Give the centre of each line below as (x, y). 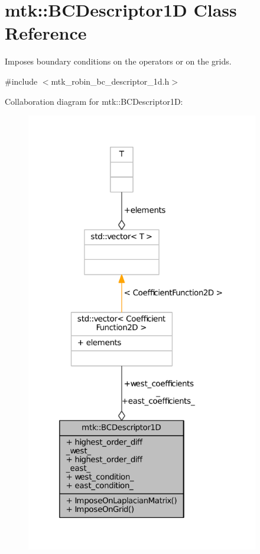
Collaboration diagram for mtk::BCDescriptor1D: (94, 101)
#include (21, 81)
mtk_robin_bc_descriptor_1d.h (110, 81)
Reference (46, 33)
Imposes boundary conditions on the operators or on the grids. (118, 61)
